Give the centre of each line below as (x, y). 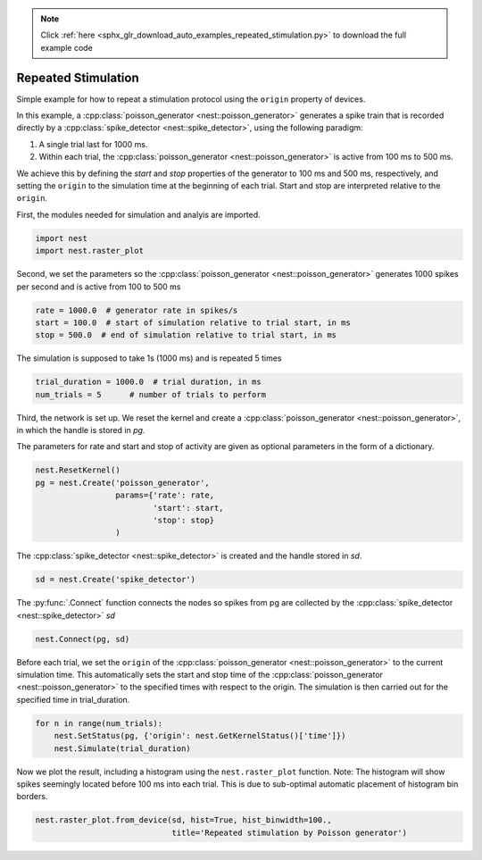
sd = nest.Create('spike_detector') (116, 580)
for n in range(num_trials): (99, 723)
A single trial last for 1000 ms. (93, 144)
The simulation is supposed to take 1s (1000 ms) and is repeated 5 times (149, 358)
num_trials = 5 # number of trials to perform (151, 394)
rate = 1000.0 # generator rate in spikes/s (137, 310)
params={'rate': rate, (164, 495)
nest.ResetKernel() (78, 470)
